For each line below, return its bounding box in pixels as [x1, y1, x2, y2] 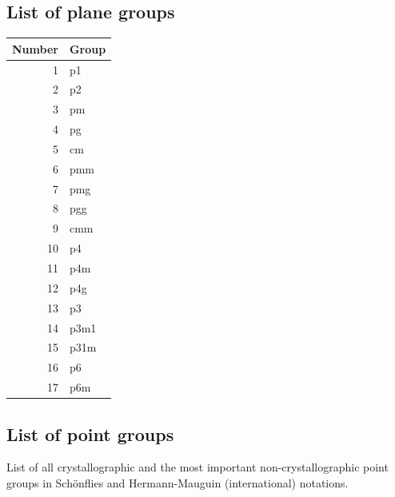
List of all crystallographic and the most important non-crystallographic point [6, 459, 389, 475]
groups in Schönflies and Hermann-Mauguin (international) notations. [6, 474, 349, 491]
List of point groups [6, 421, 174, 446]
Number [12, 40, 58, 57]
